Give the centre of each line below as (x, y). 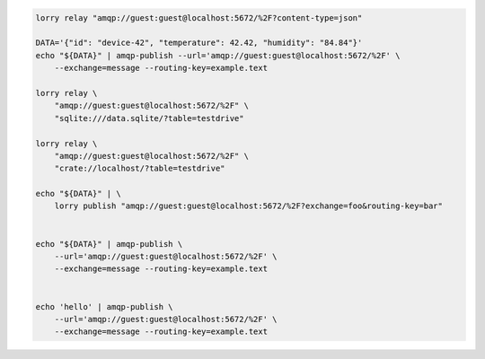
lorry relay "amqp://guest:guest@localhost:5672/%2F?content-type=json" (199, 18)
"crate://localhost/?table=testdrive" (140, 169)
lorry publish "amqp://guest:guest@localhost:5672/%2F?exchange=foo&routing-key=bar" (249, 206)
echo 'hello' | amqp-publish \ (105, 306)
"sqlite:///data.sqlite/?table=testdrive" (149, 118)
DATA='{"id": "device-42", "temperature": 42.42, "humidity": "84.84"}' (199, 43)
